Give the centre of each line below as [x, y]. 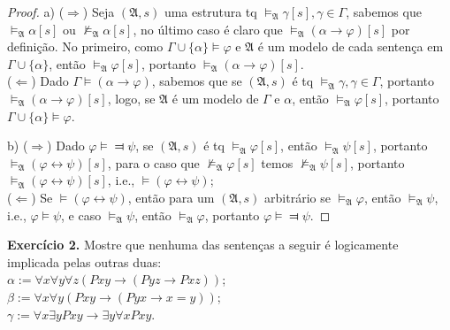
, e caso [81, 215]
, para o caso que [153, 162]
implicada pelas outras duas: [84, 261]
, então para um [171, 197]
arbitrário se [297, 197]
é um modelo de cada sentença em [351, 46]
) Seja [99, 12]
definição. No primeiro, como [85, 46]
